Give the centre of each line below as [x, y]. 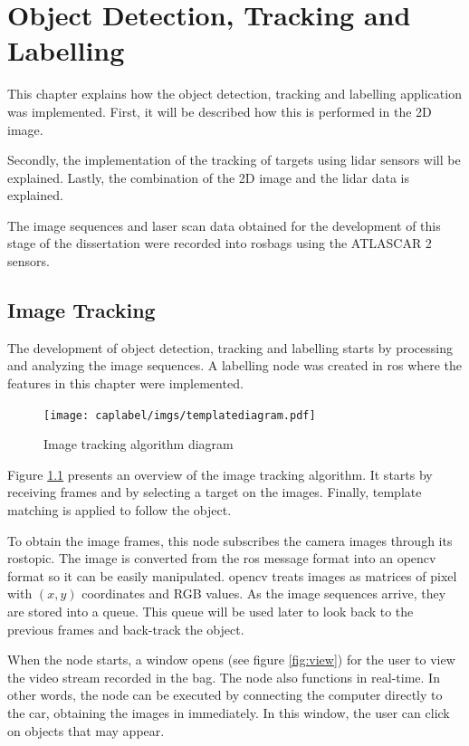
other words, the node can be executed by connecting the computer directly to [225, 695]
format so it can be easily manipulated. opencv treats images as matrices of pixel [232, 575]
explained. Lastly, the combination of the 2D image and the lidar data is [208, 177]
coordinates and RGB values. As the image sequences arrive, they [264, 593]
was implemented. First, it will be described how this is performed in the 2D [220, 111]
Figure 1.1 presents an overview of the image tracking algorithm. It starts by [220, 474]
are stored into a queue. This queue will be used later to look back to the [211, 612]
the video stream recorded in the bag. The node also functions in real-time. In [224, 677]
